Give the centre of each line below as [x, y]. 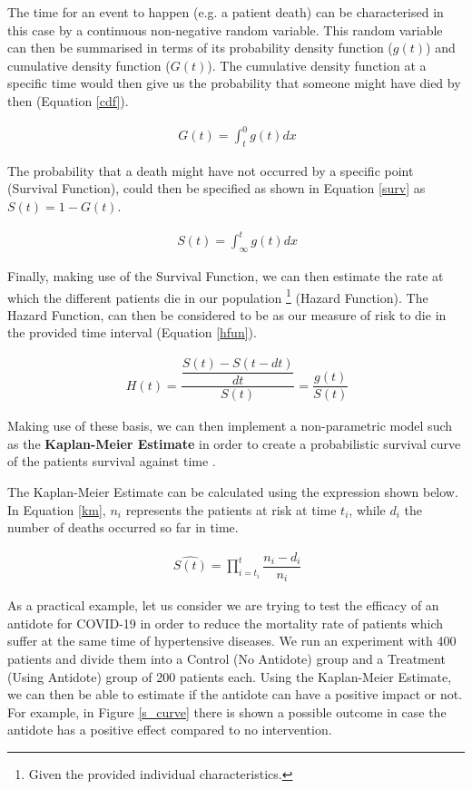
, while [367, 509]
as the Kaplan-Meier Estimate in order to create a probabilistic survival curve [234, 443]
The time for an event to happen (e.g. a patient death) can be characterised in [226, 12]
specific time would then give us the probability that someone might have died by [234, 83]
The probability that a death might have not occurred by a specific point [211, 170]
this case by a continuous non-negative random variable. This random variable [225, 29]
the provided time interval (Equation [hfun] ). [132, 332]
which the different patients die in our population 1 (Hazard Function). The [218, 296]
